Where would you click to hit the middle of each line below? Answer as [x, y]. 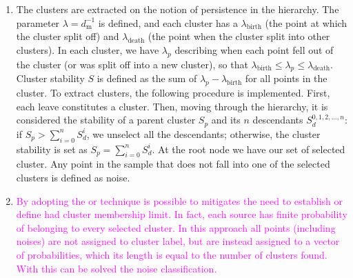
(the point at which [306, 22]
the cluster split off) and [68, 36]
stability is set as [52, 149]
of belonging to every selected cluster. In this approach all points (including [176, 227]
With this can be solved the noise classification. [117, 268]
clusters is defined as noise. [73, 177]
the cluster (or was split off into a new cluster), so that [132, 64]
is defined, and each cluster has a [168, 22]
